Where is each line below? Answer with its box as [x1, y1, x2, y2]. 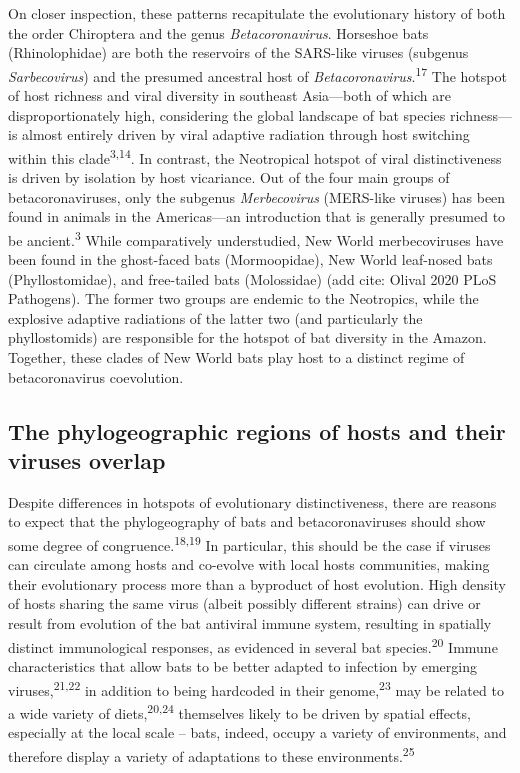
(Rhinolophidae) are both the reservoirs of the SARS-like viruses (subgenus [8, 42, 469, 63]
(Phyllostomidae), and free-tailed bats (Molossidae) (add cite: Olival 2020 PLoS [8, 268, 497, 289]
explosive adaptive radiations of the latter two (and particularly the [8, 307, 423, 328]
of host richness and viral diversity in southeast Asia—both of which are [8, 85, 451, 106]
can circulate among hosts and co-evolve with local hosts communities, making [8, 554, 490, 575]
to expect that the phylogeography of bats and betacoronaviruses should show [8, 511, 486, 532]
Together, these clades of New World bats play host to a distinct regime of [8, 347, 465, 368]
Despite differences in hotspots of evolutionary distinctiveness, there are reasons [8, 491, 497, 512]
